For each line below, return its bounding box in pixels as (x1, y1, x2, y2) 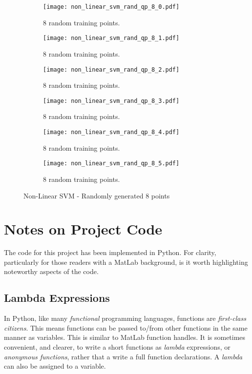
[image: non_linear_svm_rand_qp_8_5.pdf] (43, 160, 180, 167)
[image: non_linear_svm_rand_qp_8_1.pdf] (43, 35, 180, 42)
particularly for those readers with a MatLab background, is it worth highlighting (4, 256, 248, 267)
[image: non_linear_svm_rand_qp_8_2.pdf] (43, 66, 180, 73)
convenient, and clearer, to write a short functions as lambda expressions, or (4, 341, 231, 352)
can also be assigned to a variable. (4, 361, 106, 371)
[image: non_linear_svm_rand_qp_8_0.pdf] (43, 3, 180, 10)
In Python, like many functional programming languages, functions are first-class (4, 313, 246, 323)
